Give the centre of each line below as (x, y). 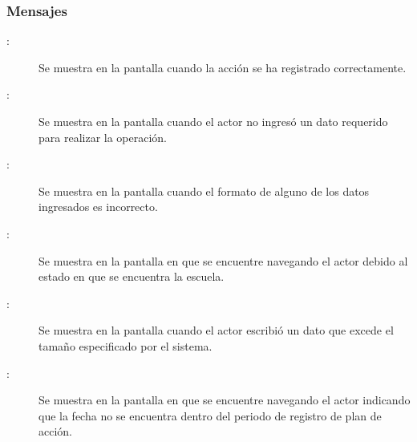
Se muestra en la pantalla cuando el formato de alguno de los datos (204, 191)
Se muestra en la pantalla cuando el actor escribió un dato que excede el (216, 330)
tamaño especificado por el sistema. (126, 345)
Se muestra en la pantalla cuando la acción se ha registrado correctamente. (223, 67)
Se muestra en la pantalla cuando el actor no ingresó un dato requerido (213, 121)
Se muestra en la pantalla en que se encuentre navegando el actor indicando (225, 400)
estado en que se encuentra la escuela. (132, 276)
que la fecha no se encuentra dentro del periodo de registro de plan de (210, 415)
